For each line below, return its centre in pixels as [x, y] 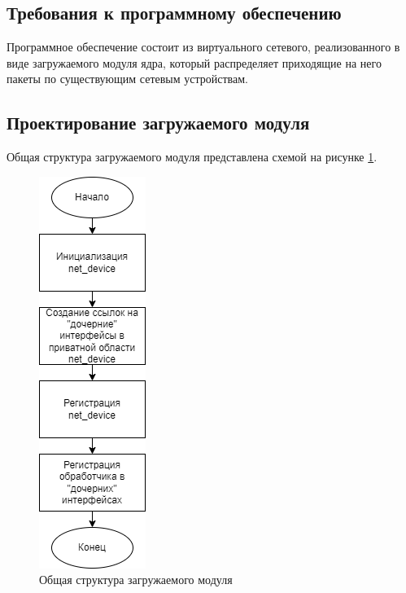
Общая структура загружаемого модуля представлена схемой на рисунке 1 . [192, 157]
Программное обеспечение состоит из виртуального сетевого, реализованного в [203, 47]
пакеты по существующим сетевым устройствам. [127, 79]
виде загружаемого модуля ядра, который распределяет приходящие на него [194, 62]
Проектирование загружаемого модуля [158, 123]
